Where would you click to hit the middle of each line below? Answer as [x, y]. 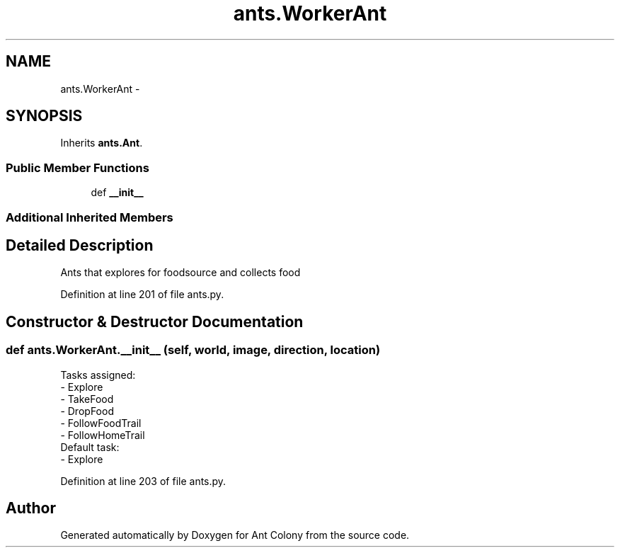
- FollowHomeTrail [103, 435]
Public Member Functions [77, 167]
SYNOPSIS [44, 116]
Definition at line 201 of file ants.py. [142, 295]
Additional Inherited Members [90, 217]
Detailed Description [80, 245]
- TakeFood [87, 399]
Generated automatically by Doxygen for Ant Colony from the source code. [235, 535]
